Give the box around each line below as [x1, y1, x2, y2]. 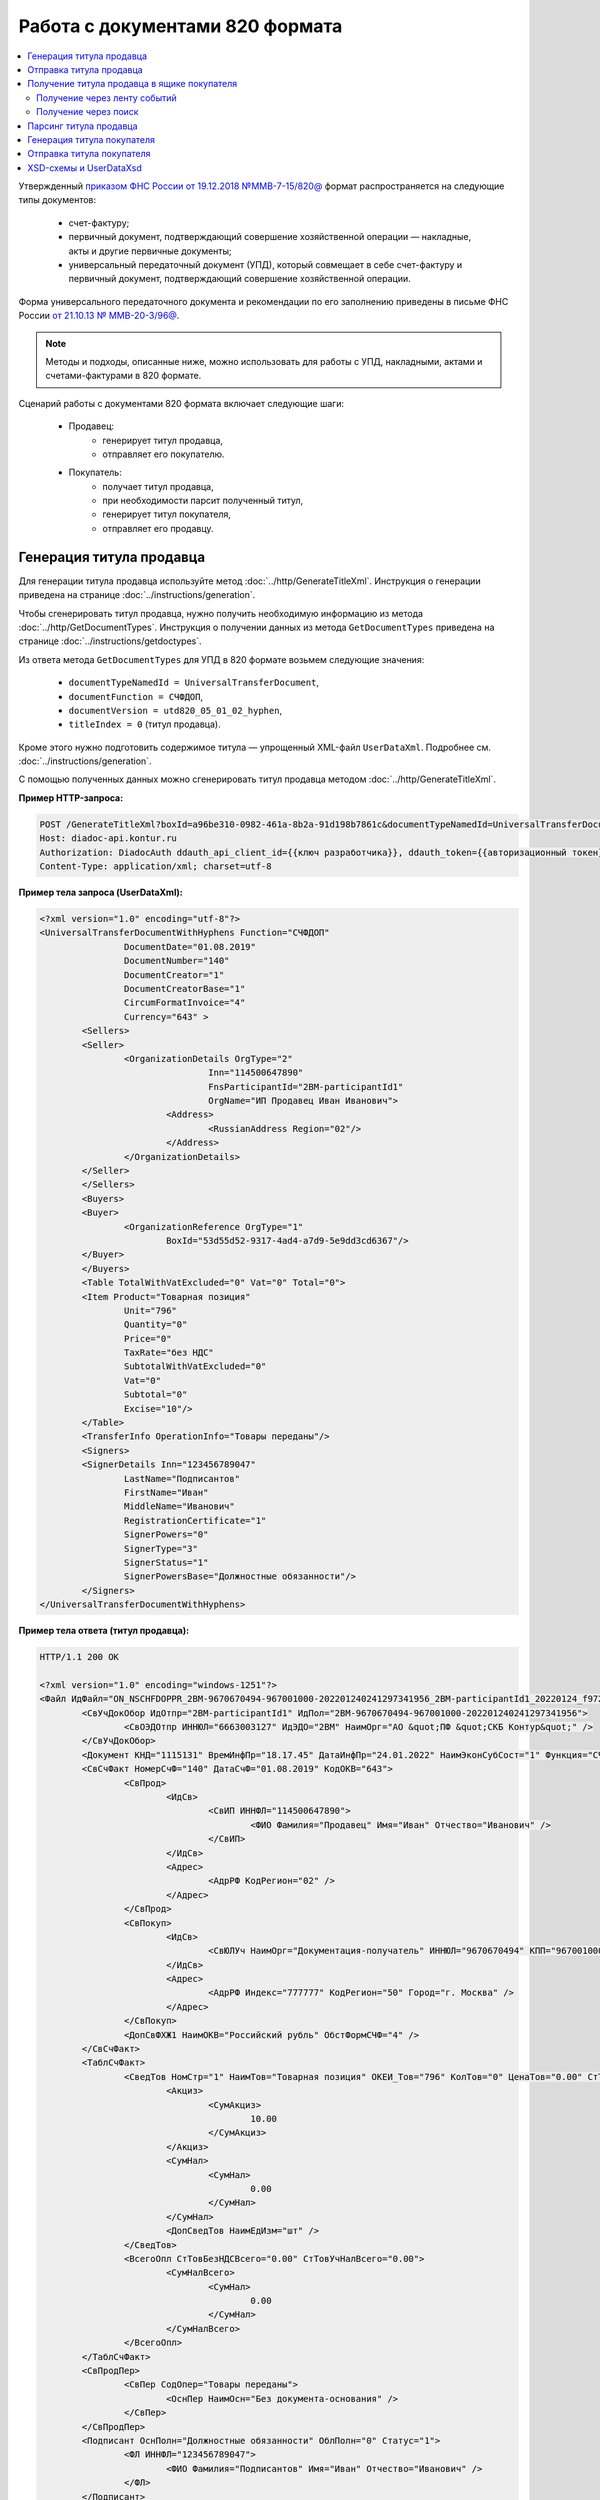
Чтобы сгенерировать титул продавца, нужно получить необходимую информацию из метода [18, 607, 424, 619]
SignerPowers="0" [123, 1529, 209, 1540]
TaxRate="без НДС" [123, 1347, 214, 1359]
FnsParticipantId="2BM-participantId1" [208, 1081, 404, 1092]
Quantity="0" [123, 1319, 188, 1330]
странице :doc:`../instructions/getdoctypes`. [18, 635, 202, 647]
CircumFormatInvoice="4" [123, 997, 246, 1009]
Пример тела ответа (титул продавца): [18, 1625, 190, 1637]
